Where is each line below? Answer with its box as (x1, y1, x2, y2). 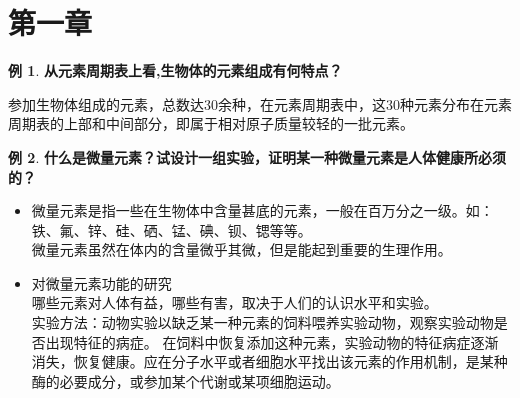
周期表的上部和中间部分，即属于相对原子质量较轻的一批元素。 (8, 113, 414, 134)
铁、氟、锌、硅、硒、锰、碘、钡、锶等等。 (31, 219, 312, 240)
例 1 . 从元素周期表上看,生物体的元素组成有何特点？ (8, 60, 343, 81)
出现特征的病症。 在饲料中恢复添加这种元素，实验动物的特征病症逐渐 (45, 331, 499, 352)
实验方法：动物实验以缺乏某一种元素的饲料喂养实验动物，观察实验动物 (31, 312, 494, 333)
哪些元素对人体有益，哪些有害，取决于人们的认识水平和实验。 (31, 292, 438, 313)
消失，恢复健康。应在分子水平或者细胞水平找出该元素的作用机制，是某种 (31, 351, 508, 372)
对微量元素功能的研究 (31, 272, 172, 293)
